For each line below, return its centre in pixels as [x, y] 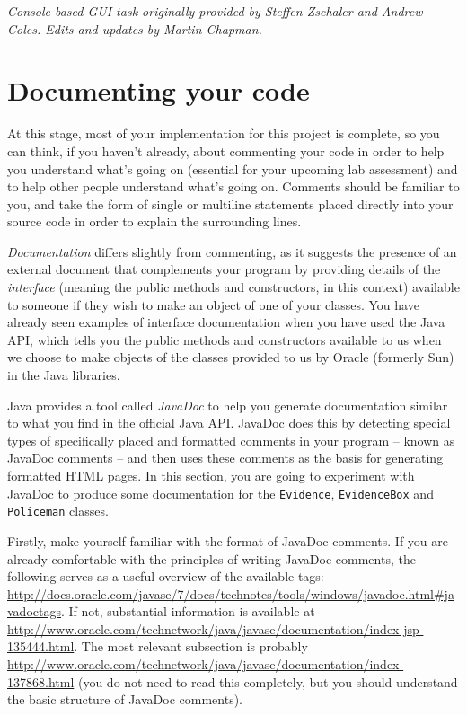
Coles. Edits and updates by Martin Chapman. [135, 28]
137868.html [41, 681]
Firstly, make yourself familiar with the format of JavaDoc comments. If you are [228, 540]
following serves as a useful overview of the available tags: [166, 576]
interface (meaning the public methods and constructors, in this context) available [233, 287]
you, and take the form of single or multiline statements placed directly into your [230, 203]
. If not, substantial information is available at [188, 611]
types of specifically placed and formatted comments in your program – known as [231, 440]
